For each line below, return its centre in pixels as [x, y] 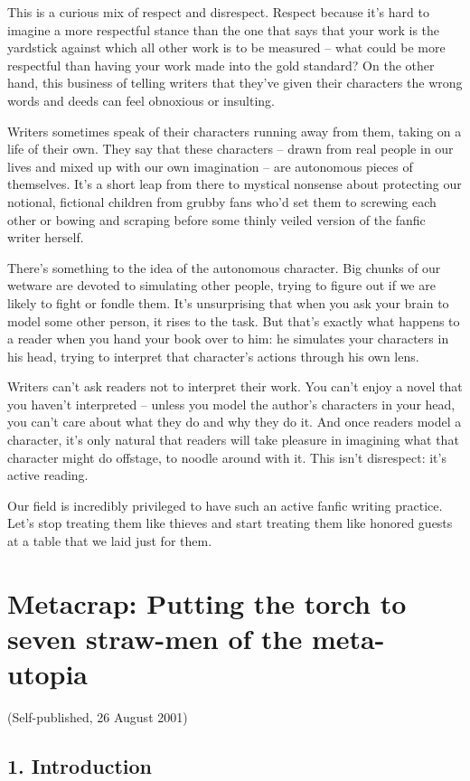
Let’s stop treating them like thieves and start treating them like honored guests [230, 523]
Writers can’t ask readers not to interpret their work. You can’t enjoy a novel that [235, 386]
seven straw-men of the [155, 638]
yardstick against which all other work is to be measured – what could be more [226, 47]
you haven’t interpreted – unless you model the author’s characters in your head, [231, 404]
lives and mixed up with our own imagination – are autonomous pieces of [210, 166]
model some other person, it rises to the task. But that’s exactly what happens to [234, 320]
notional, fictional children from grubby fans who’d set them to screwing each [222, 201]
